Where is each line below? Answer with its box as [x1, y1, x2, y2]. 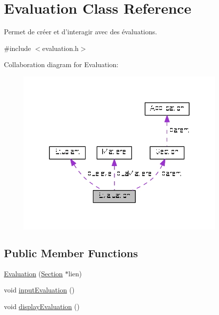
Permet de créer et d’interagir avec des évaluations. [4, 26, 157, 37]
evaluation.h [42, 43, 79, 53]
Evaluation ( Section [4, 268, 63, 278]
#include [4, 43, 31, 53]
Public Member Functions [4, 245, 138, 260]
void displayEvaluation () [4, 301, 80, 311]
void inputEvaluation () [4, 285, 75, 295]
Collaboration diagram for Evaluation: [4, 59, 119, 70]
